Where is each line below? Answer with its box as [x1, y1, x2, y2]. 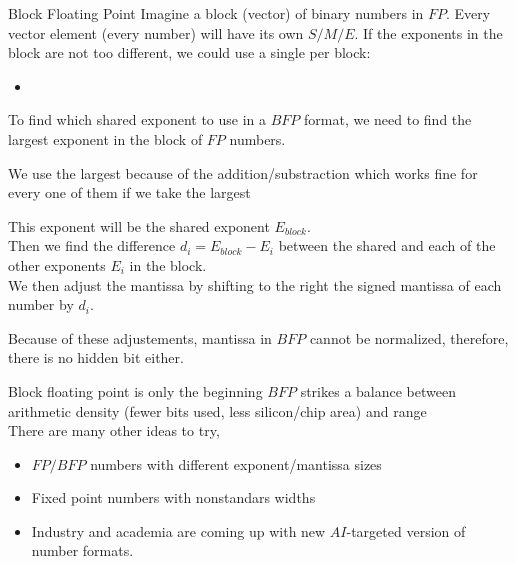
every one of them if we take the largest [8, 182, 251, 203]
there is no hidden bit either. [8, 347, 184, 368]
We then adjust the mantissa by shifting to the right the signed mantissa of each [8, 274, 502, 295]
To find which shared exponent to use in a [8, 109, 267, 130]
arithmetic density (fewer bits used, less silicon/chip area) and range [8, 400, 427, 421]
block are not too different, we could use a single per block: [8, 42, 371, 63]
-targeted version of [346, 520, 466, 541]
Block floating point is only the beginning [8, 380, 263, 401]
